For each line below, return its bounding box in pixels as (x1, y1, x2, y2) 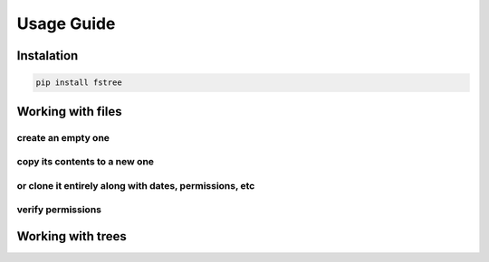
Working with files (16, 104, 122, 119)
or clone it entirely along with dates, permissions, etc (16, 179, 255, 192)
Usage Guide (16, 14, 116, 33)
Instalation (16, 48, 79, 63)
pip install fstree (35, 78, 122, 88)
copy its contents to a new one (16, 155, 154, 168)
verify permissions (16, 203, 101, 216)
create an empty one (16, 131, 110, 144)
